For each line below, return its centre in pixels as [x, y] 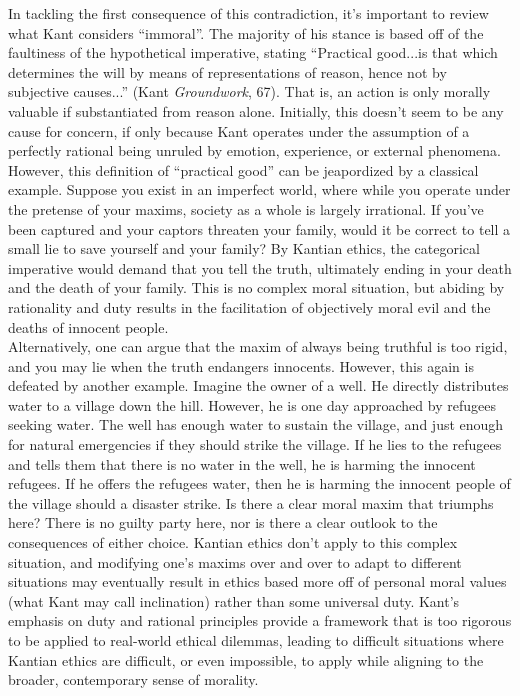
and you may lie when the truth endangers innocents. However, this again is [241, 365]
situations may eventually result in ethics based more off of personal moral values [257, 581]
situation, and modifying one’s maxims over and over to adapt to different [235, 561]
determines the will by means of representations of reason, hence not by [227, 71]
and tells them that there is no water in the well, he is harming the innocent [242, 463]
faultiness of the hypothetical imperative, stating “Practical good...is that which [253, 52]
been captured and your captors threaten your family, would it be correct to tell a [259, 228]
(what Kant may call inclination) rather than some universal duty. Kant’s [234, 600]
